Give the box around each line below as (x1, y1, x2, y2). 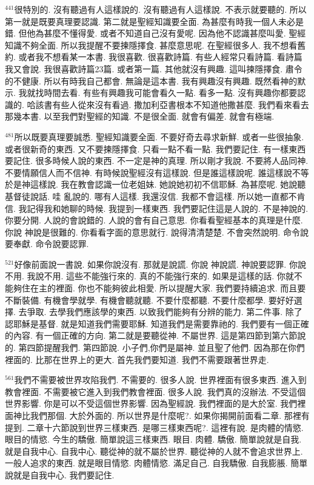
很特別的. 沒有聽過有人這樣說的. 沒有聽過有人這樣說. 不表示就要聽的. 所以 (14, 3, 307, 15)
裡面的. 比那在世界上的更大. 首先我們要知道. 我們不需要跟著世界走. (5, 353, 269, 365)
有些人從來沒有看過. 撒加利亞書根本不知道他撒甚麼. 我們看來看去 (52, 98, 309, 110)
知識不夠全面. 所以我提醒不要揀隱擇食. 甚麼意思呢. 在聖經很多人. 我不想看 (5, 38, 298, 51)
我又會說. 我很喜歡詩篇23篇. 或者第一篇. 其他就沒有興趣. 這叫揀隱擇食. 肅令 (5, 62, 302, 75)
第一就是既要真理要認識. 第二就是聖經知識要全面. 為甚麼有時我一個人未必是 (5, 15, 304, 27)
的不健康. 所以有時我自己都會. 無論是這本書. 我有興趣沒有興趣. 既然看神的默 (5, 74, 306, 87)
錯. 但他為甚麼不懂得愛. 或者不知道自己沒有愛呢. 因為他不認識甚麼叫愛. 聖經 (5, 27, 306, 39)
